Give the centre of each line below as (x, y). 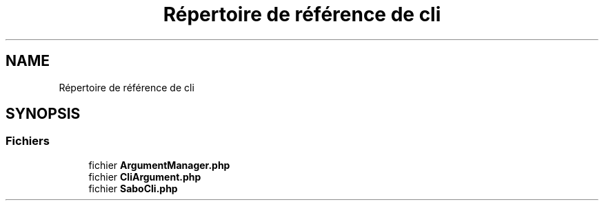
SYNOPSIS (43, 114)
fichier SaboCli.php (133, 188)
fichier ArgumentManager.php (159, 165)
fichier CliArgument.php (145, 176)
